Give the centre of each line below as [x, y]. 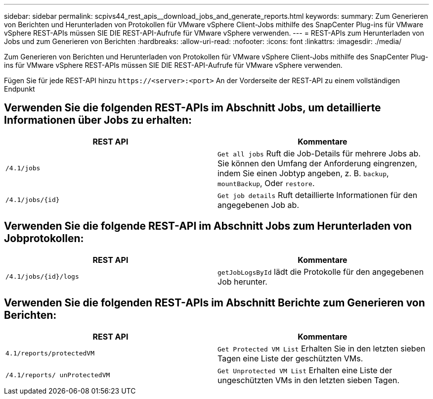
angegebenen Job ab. [258, 205]
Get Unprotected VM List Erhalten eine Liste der [305, 370]
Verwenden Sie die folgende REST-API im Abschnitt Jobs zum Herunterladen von [208, 226]
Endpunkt [20, 89]
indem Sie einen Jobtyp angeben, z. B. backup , [303, 173]
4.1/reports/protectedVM [50, 353]
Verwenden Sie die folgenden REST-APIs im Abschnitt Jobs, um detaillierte [193, 108]
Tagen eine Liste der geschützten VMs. [290, 358]
